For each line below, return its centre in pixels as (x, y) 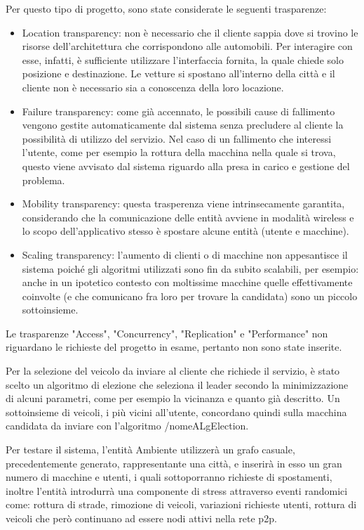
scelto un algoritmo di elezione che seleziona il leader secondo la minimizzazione (177, 384)
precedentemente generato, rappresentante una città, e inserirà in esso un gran (174, 463)
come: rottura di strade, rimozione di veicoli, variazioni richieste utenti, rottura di (181, 504)
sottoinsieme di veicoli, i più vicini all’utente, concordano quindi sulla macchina (176, 412)
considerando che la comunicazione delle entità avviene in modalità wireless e (188, 217)
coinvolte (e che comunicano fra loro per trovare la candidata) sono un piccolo (190, 296)
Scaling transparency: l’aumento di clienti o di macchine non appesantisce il (185, 254)
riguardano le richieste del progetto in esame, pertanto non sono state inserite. (174, 347)
